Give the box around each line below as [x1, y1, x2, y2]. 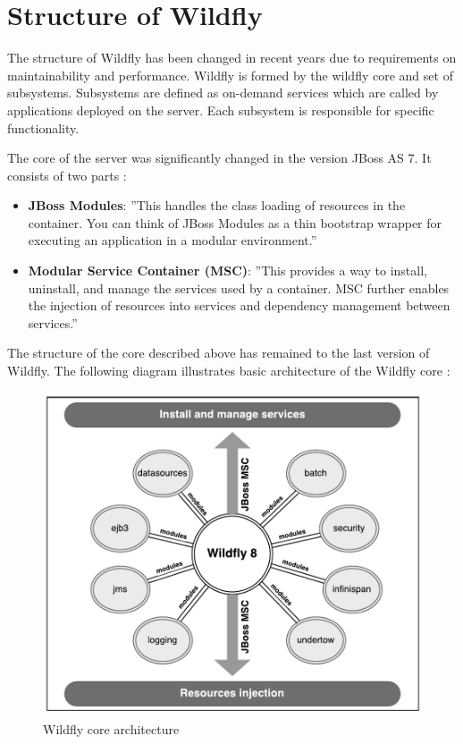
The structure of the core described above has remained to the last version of [7, 343, 430, 362]
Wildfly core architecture [43, 720, 180, 739]
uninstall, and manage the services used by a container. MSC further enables [28, 278, 450, 297]
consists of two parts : [7, 165, 127, 184]
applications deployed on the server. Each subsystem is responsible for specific [7, 100, 434, 119]
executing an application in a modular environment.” [28, 231, 317, 249]
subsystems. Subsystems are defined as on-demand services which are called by [7, 83, 439, 102]
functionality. [7, 118, 80, 137]
